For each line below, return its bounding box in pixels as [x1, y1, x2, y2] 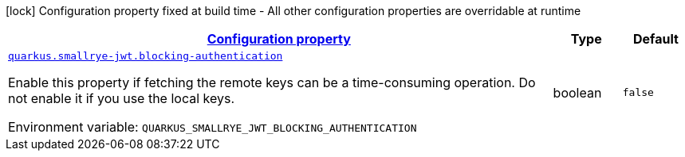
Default [632, 31, 679, 47]
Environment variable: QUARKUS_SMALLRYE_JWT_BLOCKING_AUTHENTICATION [8, 119, 417, 135]
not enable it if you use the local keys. [8, 90, 235, 106]
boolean [553, 84, 602, 101]
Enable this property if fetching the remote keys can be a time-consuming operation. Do [8, 75, 536, 90]
